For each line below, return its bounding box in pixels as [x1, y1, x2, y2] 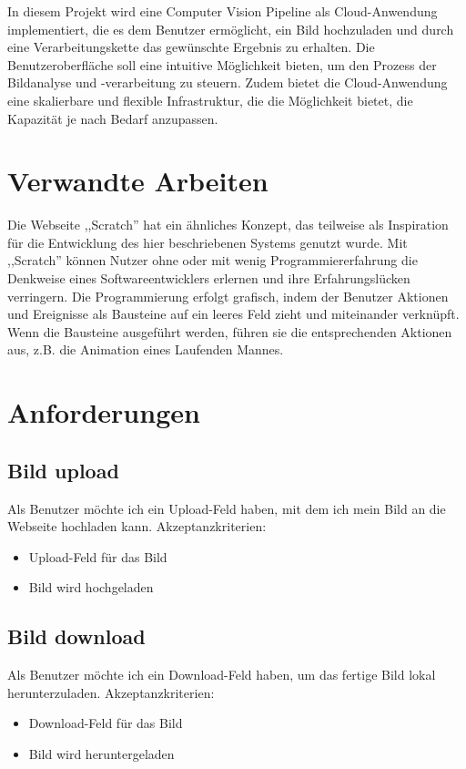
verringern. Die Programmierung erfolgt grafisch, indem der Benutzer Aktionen [7, 286, 449, 305]
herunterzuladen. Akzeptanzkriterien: [7, 682, 215, 702]
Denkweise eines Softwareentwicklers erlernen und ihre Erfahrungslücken [7, 269, 410, 288]
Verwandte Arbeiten [7, 162, 268, 200]
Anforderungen [7, 394, 200, 431]
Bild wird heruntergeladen [28, 743, 175, 763]
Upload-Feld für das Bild [28, 547, 167, 566]
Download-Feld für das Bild [28, 713, 183, 733]
